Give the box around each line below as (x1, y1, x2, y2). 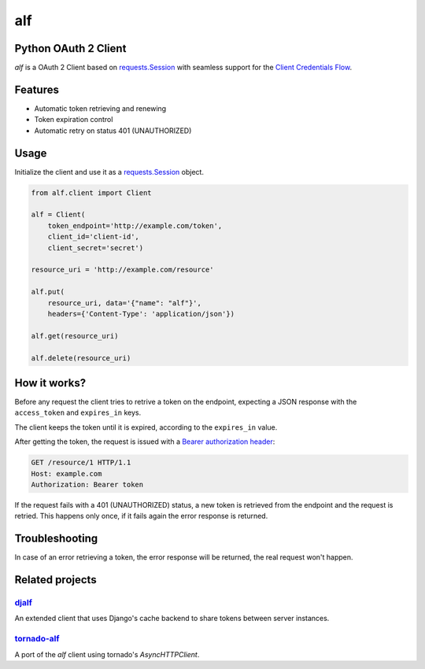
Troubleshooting (14, 532, 98, 545)
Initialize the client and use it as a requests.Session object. (14, 167, 205, 176)
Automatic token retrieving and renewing (34, 103, 167, 113)
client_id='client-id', (47, 232, 139, 242)
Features (14, 83, 59, 96)
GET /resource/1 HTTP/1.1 (31, 458, 131, 468)
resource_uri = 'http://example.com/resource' (31, 265, 214, 275)
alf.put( (31, 287, 65, 297)
